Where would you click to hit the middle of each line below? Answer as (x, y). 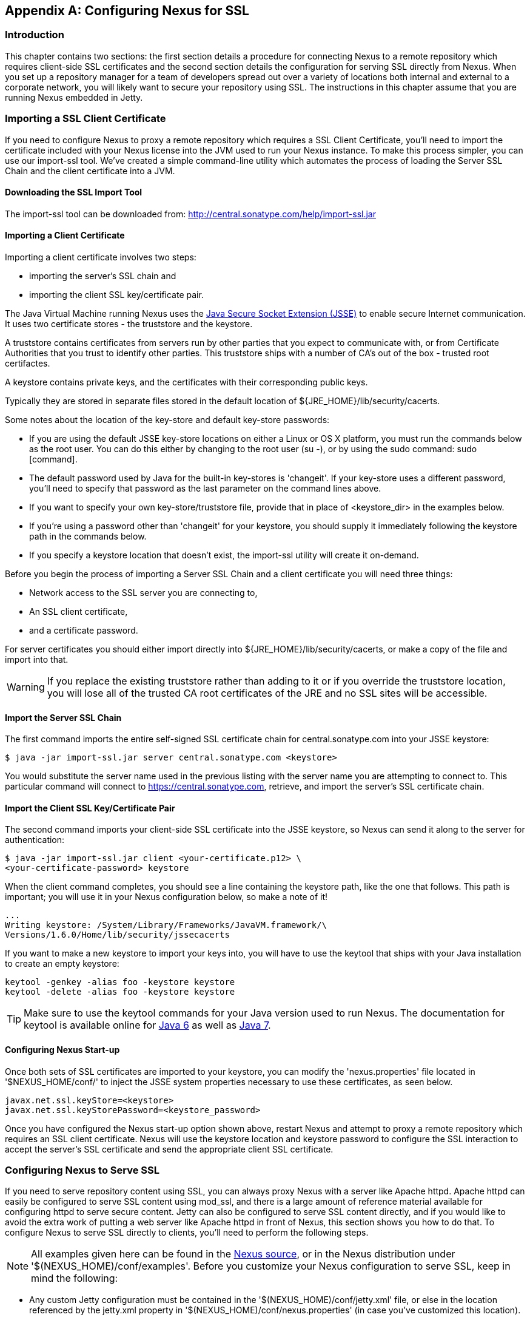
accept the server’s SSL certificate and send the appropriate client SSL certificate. (169, 1149)
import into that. (37, 659)
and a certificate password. (84, 630)
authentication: (35, 840)
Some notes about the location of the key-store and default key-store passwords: (167, 419)
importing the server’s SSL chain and (103, 276)
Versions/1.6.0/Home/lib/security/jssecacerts (117, 935)
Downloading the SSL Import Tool (74, 192)
